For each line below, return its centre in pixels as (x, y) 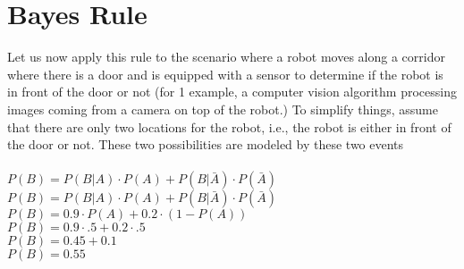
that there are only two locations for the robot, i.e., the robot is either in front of (229, 126)
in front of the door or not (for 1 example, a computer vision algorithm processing (232, 92)
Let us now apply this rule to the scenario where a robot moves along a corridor (226, 57)
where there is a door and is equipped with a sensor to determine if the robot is (225, 74)
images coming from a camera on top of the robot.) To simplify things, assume (223, 109)
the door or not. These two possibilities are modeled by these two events (206, 144)
